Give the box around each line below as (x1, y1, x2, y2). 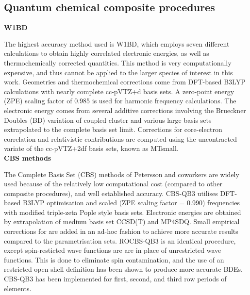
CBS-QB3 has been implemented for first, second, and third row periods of (4, 274, 227, 284)
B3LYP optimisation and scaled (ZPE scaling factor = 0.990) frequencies (22, 197, 240, 208)
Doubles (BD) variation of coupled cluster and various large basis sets (4, 115, 212, 125)
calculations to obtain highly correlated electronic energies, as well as (4, 48, 209, 58)
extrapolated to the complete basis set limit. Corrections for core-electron (4, 124, 222, 134)
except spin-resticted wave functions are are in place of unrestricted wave (4, 245, 221, 255)
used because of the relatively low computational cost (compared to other (4, 179, 222, 189)
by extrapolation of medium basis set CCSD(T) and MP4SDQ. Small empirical (4, 216, 240, 227)
